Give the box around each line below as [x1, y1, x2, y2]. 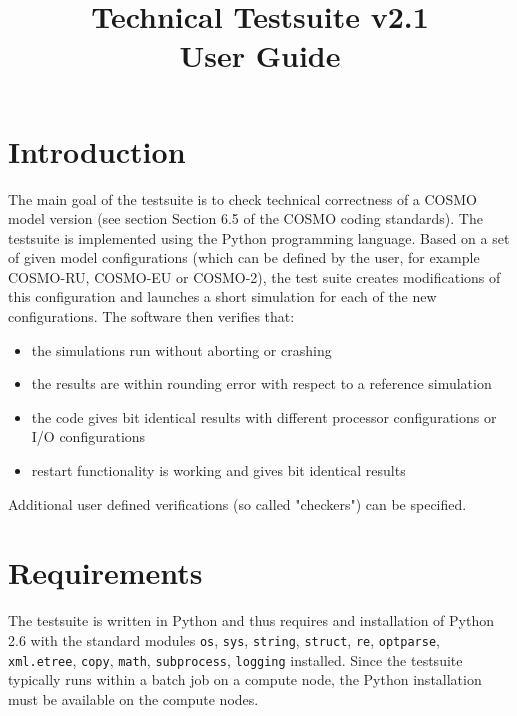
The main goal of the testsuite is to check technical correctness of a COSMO [8, 188, 477, 209]
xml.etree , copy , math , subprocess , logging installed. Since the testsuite [8, 649, 463, 670]
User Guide [179, 35, 341, 76]
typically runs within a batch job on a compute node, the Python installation [8, 669, 482, 690]
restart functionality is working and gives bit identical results [31, 460, 406, 481]
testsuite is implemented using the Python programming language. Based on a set [8, 227, 510, 248]
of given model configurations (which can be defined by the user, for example [8, 247, 480, 268]
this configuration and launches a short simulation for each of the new [8, 286, 437, 307]
